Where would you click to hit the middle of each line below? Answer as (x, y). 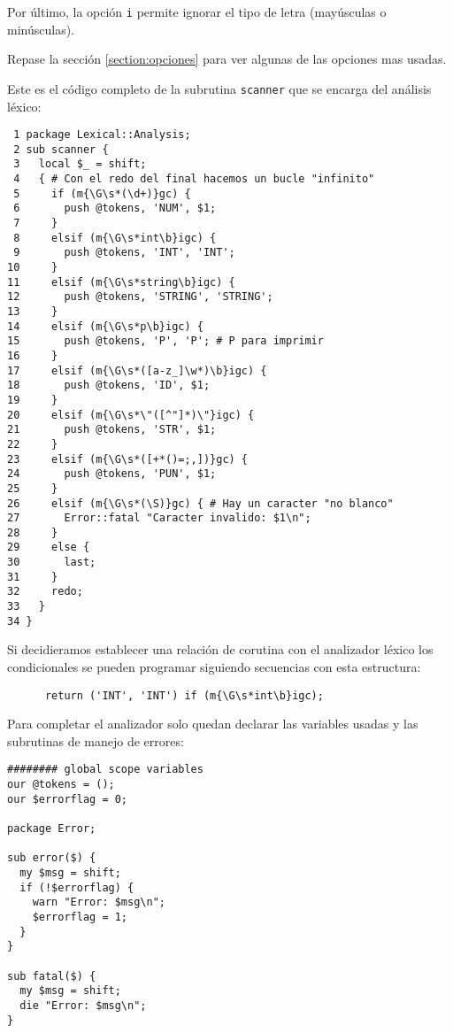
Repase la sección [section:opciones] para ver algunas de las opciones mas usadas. (227, 59)
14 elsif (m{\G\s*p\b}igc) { (105, 326)
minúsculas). (41, 29)
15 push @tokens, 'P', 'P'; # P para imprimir (165, 341)
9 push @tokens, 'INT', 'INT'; (124, 253)
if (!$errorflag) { (77, 887)
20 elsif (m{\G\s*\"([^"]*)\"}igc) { (131, 415)
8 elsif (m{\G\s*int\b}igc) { (115, 238)
